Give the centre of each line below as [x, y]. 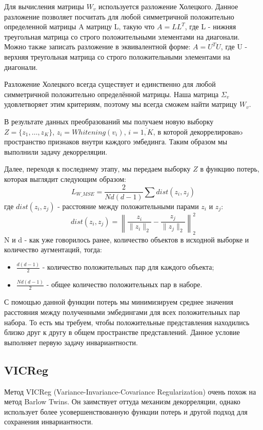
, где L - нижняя [210, 26]
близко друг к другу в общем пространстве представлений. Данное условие [122, 332]
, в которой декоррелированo [198, 131]
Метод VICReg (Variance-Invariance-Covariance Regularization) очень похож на [130, 391]
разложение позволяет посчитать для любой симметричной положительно [119, 16]
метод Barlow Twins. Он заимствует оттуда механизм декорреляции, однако [122, 401]
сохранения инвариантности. [49, 422]
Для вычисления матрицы [44, 6]
